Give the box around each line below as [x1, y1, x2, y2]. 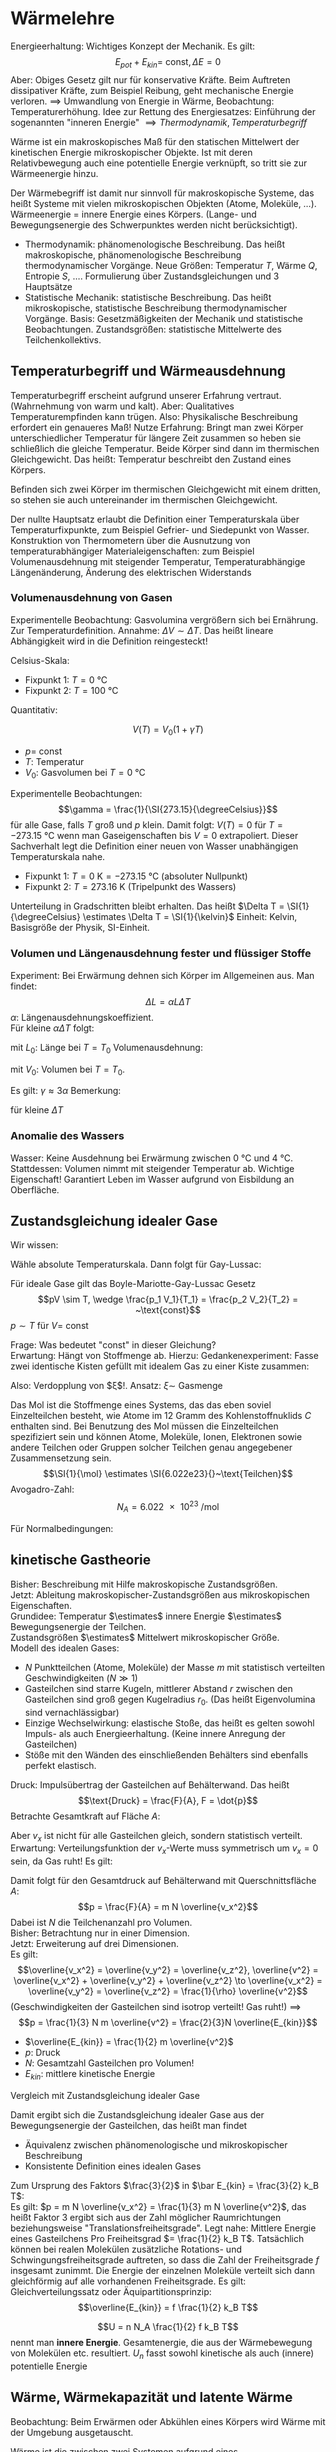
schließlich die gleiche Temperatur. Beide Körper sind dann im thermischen [10, 442, 320, 454]
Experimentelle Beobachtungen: [10, 788, 143, 800]
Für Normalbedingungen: [10, 1522, 114, 1534]
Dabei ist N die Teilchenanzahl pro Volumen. [10, 1917, 193, 1929]
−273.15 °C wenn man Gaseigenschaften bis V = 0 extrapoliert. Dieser [10, 830, 299, 842]
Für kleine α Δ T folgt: [10, 1022, 95, 1034]
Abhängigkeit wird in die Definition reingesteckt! [10, 635, 208, 647]
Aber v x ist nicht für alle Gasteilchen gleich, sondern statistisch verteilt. [10, 1829, 303, 1844]
